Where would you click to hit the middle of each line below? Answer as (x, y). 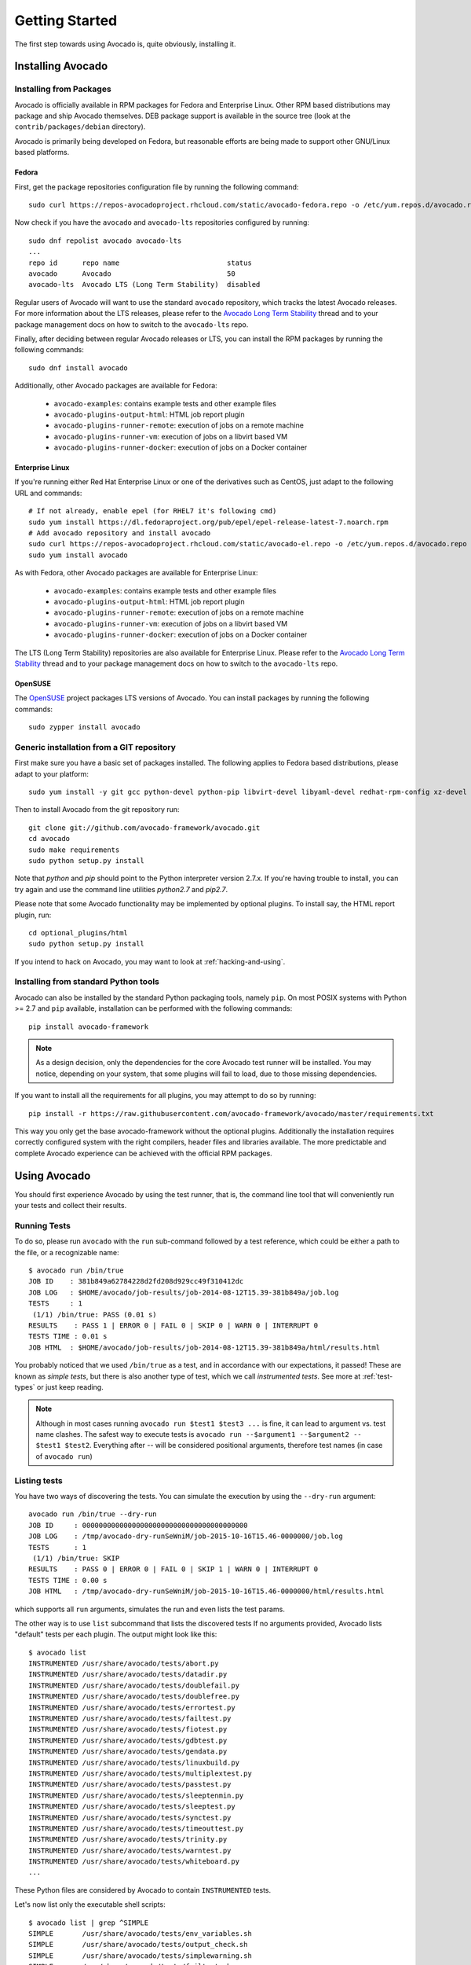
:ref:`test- (378, 1376)
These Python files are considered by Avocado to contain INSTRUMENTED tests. (143, 1890)
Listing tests (38, 1480)
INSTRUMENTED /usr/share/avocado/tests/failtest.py (130, 1719)
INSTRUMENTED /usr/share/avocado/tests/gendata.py (128, 1752)
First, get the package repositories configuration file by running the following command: (157, 187)
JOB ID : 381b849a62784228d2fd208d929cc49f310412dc (136, 1282)
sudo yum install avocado (78, 555)
